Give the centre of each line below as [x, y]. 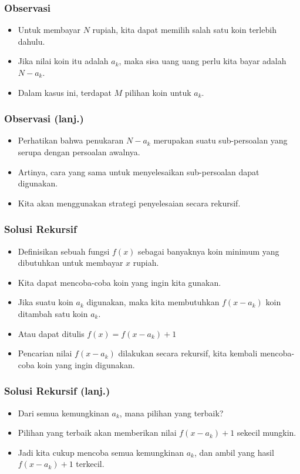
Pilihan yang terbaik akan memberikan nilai [97, 433]
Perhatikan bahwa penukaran [71, 140]
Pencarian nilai [45, 353]
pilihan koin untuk [158, 92]
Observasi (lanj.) [44, 118]
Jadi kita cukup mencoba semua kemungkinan [101, 452]
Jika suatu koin [45, 302]
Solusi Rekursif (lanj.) [57, 391]
